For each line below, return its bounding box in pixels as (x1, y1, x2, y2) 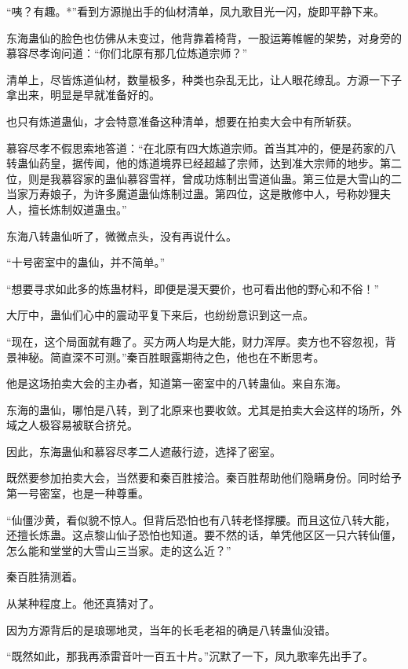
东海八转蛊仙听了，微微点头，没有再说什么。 (6, 227, 237, 244)
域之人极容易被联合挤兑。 (6, 417, 138, 433)
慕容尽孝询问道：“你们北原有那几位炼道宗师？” (6, 45, 248, 61)
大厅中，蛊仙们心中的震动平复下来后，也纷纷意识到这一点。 (6, 307, 314, 323)
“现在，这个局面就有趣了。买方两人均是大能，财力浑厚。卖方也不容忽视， (6, 333, 385, 349)
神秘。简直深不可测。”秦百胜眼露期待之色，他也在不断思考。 (16, 348, 325, 365)
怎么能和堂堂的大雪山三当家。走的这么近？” (6, 542, 231, 558)
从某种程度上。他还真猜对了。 (6, 595, 160, 612)
